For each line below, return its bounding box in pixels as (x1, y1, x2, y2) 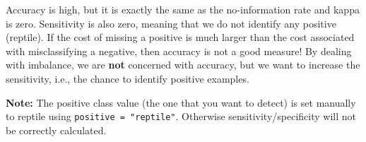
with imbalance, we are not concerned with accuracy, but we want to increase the (6, 57, 360, 72)
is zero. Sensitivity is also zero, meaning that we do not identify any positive (6, 16, 336, 30)
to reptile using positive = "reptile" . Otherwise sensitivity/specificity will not (6, 109, 356, 124)
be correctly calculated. (6, 122, 107, 137)
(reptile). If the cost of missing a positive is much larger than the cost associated (6, 30, 355, 45)
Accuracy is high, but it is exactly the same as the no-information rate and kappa (6, 2, 360, 16)
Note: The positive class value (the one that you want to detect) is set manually (6, 95, 356, 110)
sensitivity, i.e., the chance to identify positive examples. (6, 71, 249, 85)
